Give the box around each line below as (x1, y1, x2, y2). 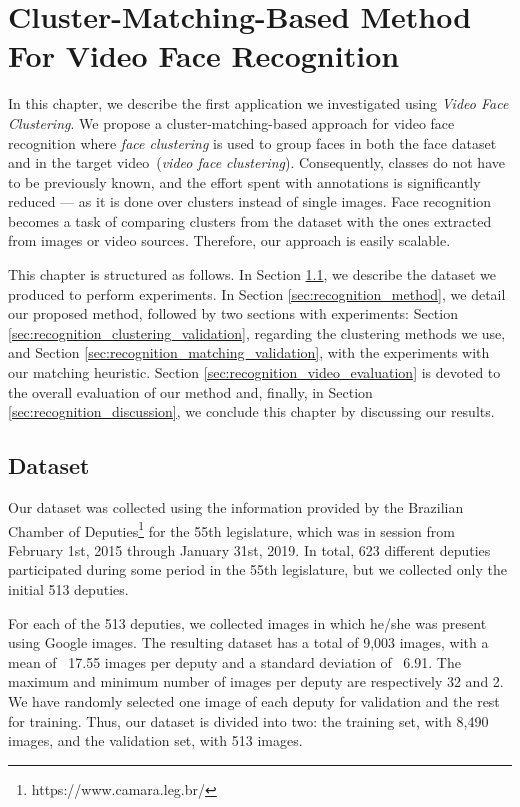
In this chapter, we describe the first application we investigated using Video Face (8, 93, 509, 114)
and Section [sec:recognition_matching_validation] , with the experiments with (8, 342, 490, 363)
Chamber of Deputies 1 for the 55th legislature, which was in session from (8, 517, 455, 541)
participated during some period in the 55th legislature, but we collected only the (8, 559, 507, 580)
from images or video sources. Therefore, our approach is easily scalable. (8, 230, 451, 251)
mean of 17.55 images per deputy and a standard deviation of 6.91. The (8, 651, 461, 672)
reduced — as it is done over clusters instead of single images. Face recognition (8, 191, 492, 212)
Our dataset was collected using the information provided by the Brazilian (8, 497, 464, 518)
